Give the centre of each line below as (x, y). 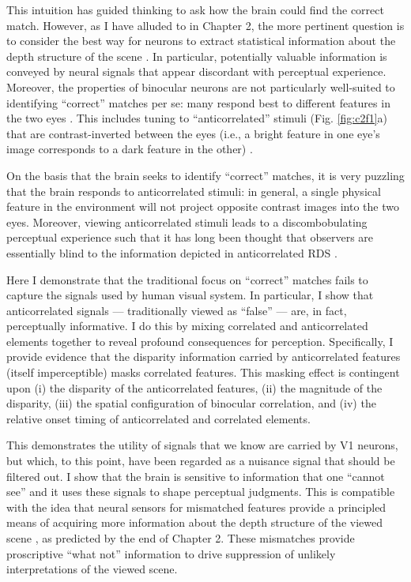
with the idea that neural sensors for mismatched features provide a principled (196, 507)
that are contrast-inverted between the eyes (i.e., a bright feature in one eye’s (193, 133)
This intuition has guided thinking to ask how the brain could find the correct (195, 9)
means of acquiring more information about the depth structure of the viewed (194, 522)
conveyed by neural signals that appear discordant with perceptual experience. (196, 71)
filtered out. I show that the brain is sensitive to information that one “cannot (196, 476)
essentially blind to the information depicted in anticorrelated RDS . (172, 252)
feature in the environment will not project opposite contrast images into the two (203, 207)
